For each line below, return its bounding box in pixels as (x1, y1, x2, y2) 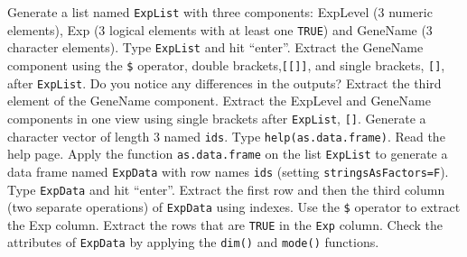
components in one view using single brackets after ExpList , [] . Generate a (7, 108, 426, 127)
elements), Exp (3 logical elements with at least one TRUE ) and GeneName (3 (7, 20, 433, 39)
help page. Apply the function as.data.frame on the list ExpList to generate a (7, 144, 448, 163)
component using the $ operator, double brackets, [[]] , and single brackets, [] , (7, 55, 445, 74)
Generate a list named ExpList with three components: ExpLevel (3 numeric (7, 3, 433, 21)
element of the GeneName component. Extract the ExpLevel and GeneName (7, 91, 431, 110)
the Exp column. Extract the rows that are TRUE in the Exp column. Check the (7, 215, 443, 234)
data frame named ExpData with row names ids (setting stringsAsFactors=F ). (7, 161, 449, 180)
